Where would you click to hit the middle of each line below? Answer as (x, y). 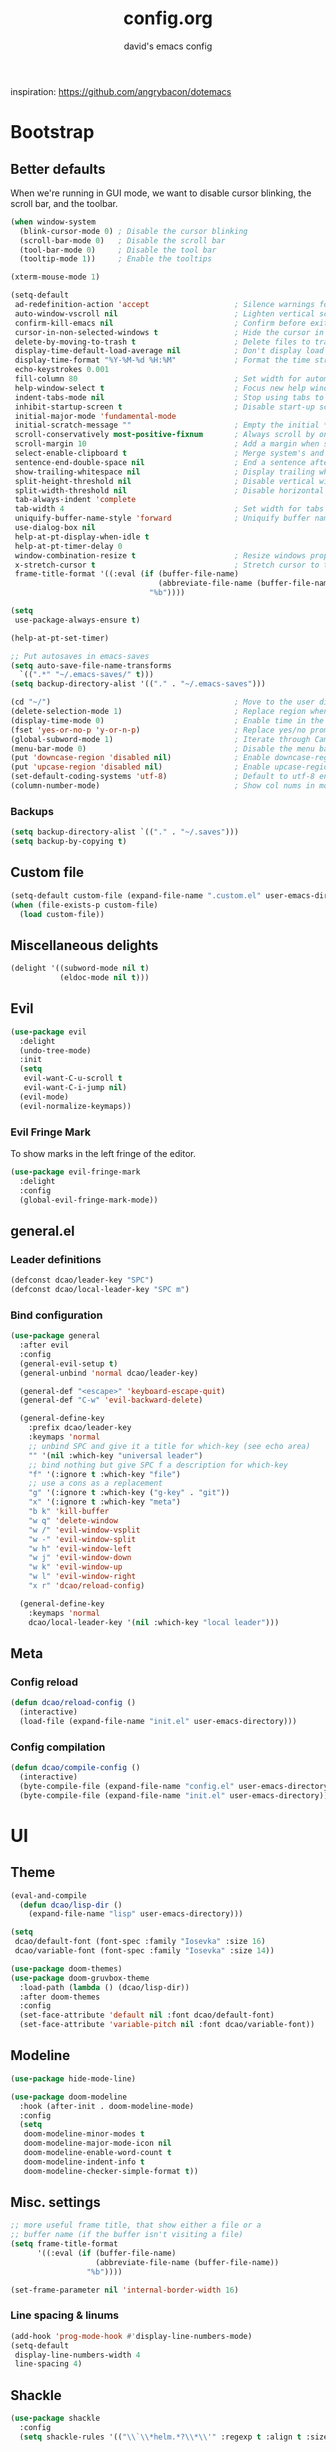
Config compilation (58, 1747)
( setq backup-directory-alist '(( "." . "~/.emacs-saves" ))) (138, 684)
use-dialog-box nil (55, 528)
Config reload (44, 1682)
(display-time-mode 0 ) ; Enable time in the (167, 720)
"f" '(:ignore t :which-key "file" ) (105, 1474)
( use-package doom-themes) (66, 1968)
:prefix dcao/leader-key (80, 1428)
